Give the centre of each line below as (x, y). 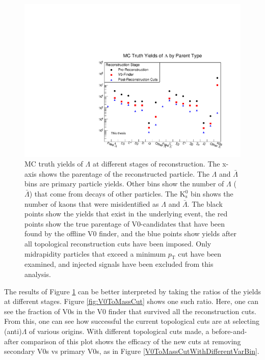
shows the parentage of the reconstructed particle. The (124, 173)
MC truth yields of (54, 164)
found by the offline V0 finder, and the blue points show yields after (131, 233)
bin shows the (212, 194)
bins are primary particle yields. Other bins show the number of (124, 184)
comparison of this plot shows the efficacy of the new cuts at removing (131, 341)
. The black (205, 203)
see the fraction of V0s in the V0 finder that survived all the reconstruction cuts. (130, 311)
